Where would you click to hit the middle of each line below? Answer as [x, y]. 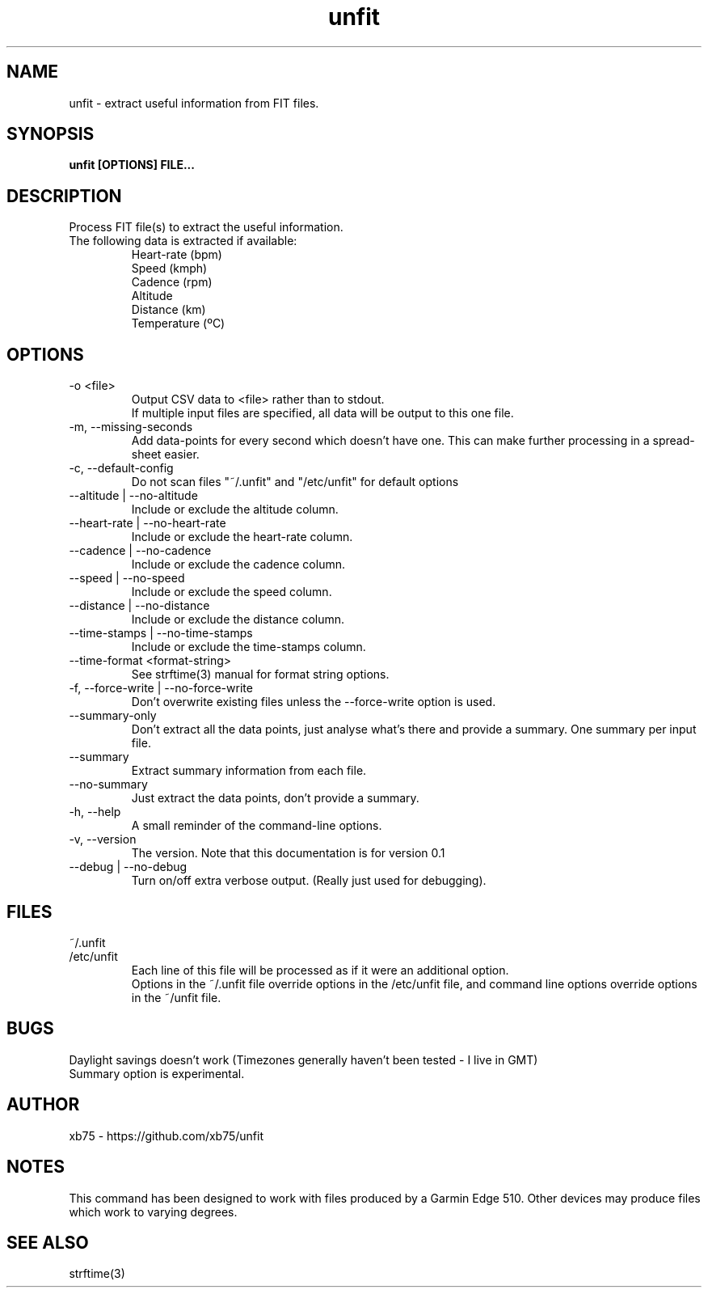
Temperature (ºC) [178, 323]
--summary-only [113, 716]
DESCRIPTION [64, 196]
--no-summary [108, 784]
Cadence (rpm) [172, 282]
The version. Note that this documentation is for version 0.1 [288, 853]
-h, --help [95, 812]
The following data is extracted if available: [183, 241]
